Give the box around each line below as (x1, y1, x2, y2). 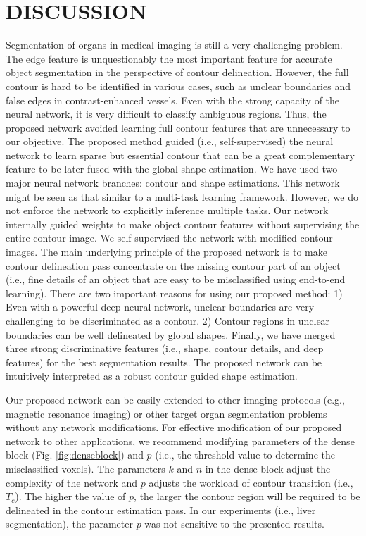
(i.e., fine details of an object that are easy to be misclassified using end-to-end (6, 272, 346, 287)
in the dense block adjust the (205, 461, 331, 475)
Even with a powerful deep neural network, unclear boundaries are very (6, 299, 315, 314)
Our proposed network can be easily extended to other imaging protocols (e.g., (6, 392, 345, 406)
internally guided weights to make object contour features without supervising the (6, 216, 360, 231)
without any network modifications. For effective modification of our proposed (6, 420, 342, 435)
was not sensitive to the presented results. (144, 516, 324, 531)
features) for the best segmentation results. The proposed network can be (6, 354, 322, 369)
